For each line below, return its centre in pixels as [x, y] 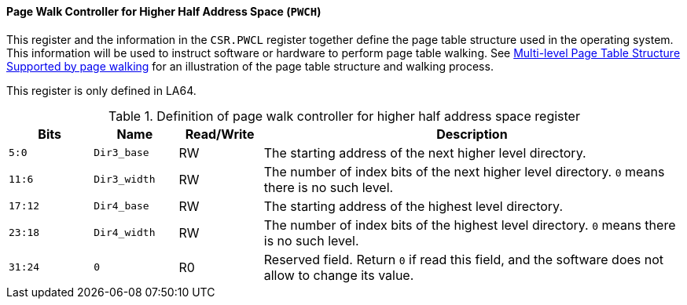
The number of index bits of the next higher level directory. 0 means [464, 171]
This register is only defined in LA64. [101, 90]
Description [472, 134]
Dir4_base [121, 206]
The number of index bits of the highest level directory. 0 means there [470, 225]
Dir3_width [125, 180]
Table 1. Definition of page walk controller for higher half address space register [344, 116]
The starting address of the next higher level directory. [425, 152]
